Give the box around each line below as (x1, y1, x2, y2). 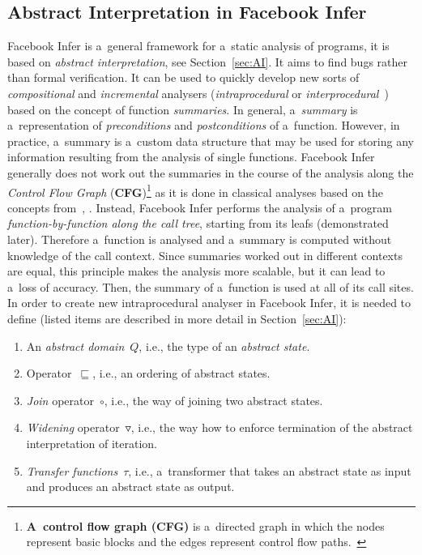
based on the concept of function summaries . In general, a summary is (7, 100, 358, 117)
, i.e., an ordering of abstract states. (92, 365, 271, 382)
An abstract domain (26, 337, 125, 354)
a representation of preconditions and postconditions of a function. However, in (7, 117, 400, 134)
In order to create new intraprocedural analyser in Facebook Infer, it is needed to (7, 294, 411, 311)
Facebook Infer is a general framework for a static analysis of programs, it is (7, 37, 390, 54)
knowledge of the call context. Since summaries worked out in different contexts (7, 246, 403, 263)
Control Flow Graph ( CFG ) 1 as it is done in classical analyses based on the (7, 181, 384, 200)
